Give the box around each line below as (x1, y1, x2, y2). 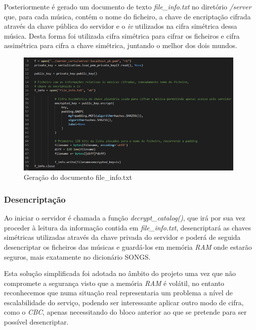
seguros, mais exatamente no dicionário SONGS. (4, 251, 151, 262)
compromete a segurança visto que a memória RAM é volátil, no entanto (4, 277, 224, 288)
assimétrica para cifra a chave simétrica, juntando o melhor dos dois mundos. (4, 40, 237, 51)
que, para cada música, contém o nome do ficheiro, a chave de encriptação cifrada (4, 11, 251, 21)
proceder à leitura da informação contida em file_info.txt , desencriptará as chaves (4, 222, 251, 232)
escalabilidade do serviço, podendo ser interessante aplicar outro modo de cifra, (4, 297, 244, 307)
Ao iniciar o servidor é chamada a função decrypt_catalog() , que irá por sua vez (4, 213, 245, 223)
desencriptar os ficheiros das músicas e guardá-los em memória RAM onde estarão (4, 241, 252, 252)
